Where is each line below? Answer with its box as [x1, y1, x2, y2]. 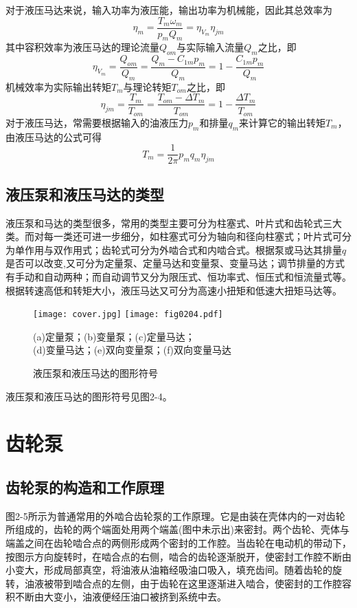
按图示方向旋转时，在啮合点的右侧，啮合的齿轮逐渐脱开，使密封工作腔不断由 [5, 549, 352, 563]
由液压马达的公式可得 [5, 129, 102, 144]
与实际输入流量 [176, 40, 244, 54]
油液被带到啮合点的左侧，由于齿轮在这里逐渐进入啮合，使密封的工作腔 [24, 576, 342, 590]
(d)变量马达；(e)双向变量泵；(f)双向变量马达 [33, 343, 231, 357]
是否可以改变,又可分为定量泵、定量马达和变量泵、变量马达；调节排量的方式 [5, 256, 345, 270]
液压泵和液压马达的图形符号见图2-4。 [5, 389, 172, 403]
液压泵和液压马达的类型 [5, 183, 164, 204]
